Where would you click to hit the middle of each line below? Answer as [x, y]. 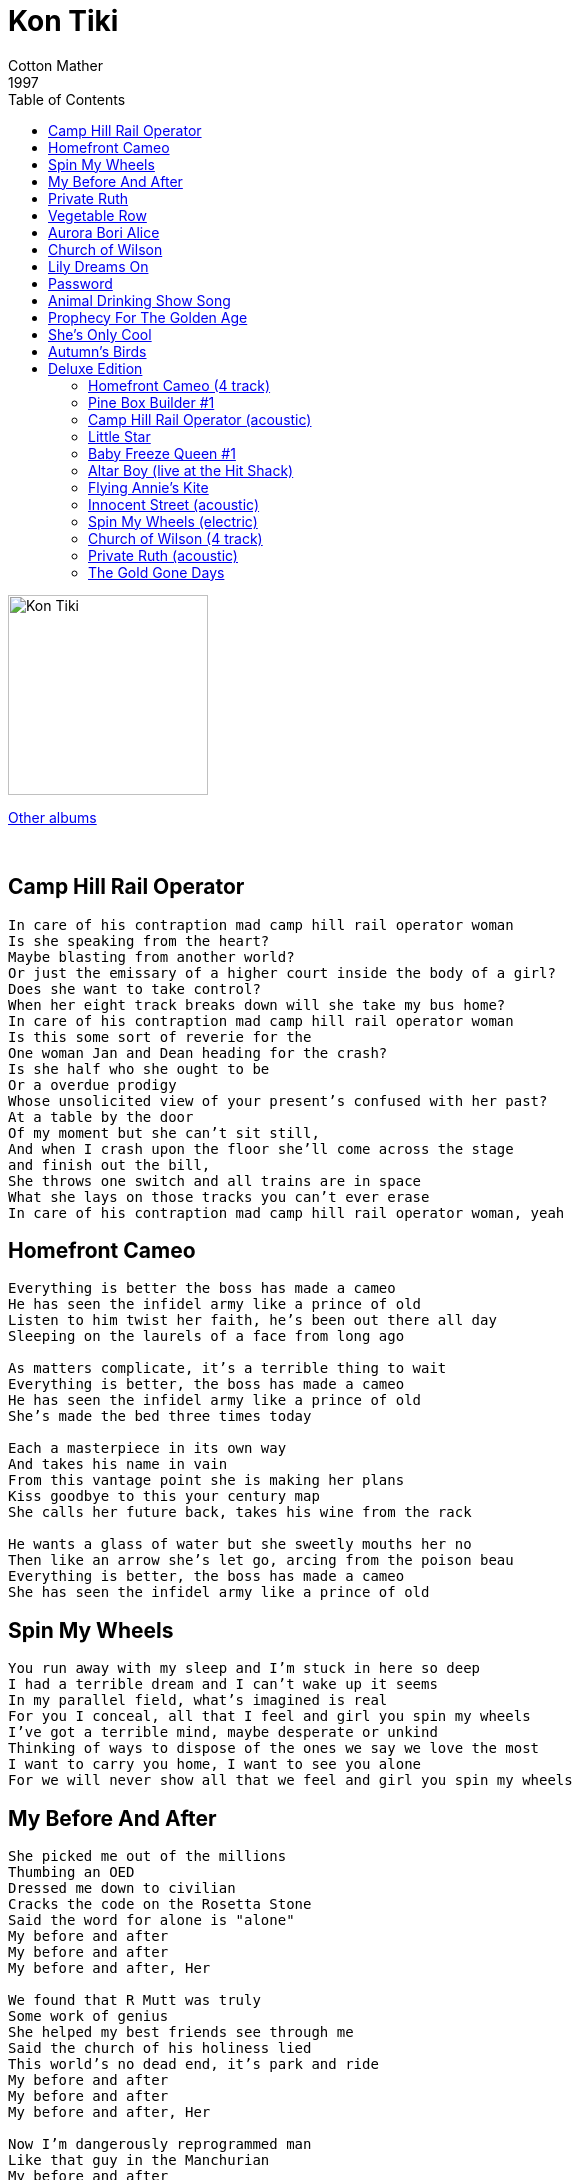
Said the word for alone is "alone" [151, 1920]
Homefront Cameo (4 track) [179, 385]
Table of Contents [67, 99]
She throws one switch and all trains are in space [215, 1180]
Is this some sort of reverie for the [160, 1036]
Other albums [52, 817]
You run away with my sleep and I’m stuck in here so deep [244, 1668]
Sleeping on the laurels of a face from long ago [206, 1336]
